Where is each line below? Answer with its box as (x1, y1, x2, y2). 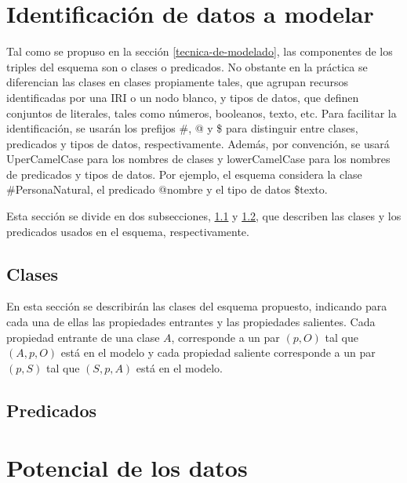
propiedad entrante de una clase (6, 329, 160, 345)
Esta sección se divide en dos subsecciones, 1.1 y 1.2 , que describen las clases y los (6, 208, 402, 224)
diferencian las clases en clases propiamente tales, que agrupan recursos (6, 74, 348, 90)
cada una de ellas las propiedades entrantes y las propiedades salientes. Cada (6, 314, 376, 330)
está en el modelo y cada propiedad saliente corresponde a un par (60, 344, 376, 361)
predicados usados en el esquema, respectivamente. (6, 223, 249, 239)
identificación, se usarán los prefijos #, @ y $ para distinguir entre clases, (6, 120, 358, 136)
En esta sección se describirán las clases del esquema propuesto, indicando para (6, 298, 387, 314)
